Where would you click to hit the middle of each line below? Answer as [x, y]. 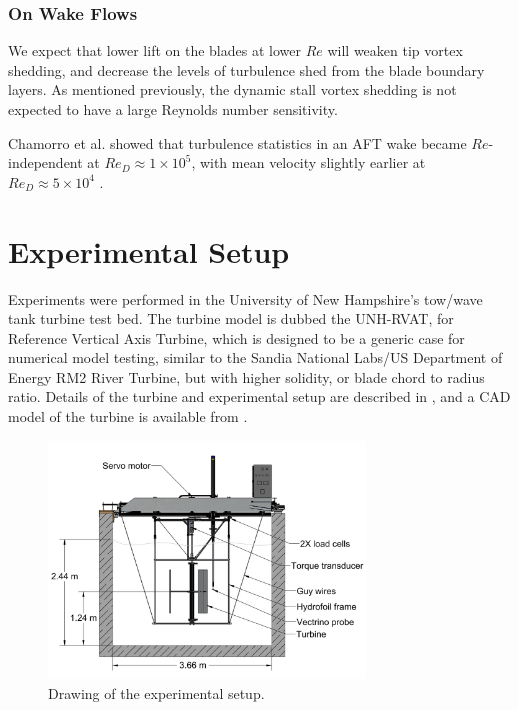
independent [45, 162]
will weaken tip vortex [395, 50]
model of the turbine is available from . [128, 416]
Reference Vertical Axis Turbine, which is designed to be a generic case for [236, 337]
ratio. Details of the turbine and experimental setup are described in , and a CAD [259, 396]
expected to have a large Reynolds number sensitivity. [173, 109]
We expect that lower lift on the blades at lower [154, 50]
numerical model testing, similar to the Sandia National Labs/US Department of [255, 357]
